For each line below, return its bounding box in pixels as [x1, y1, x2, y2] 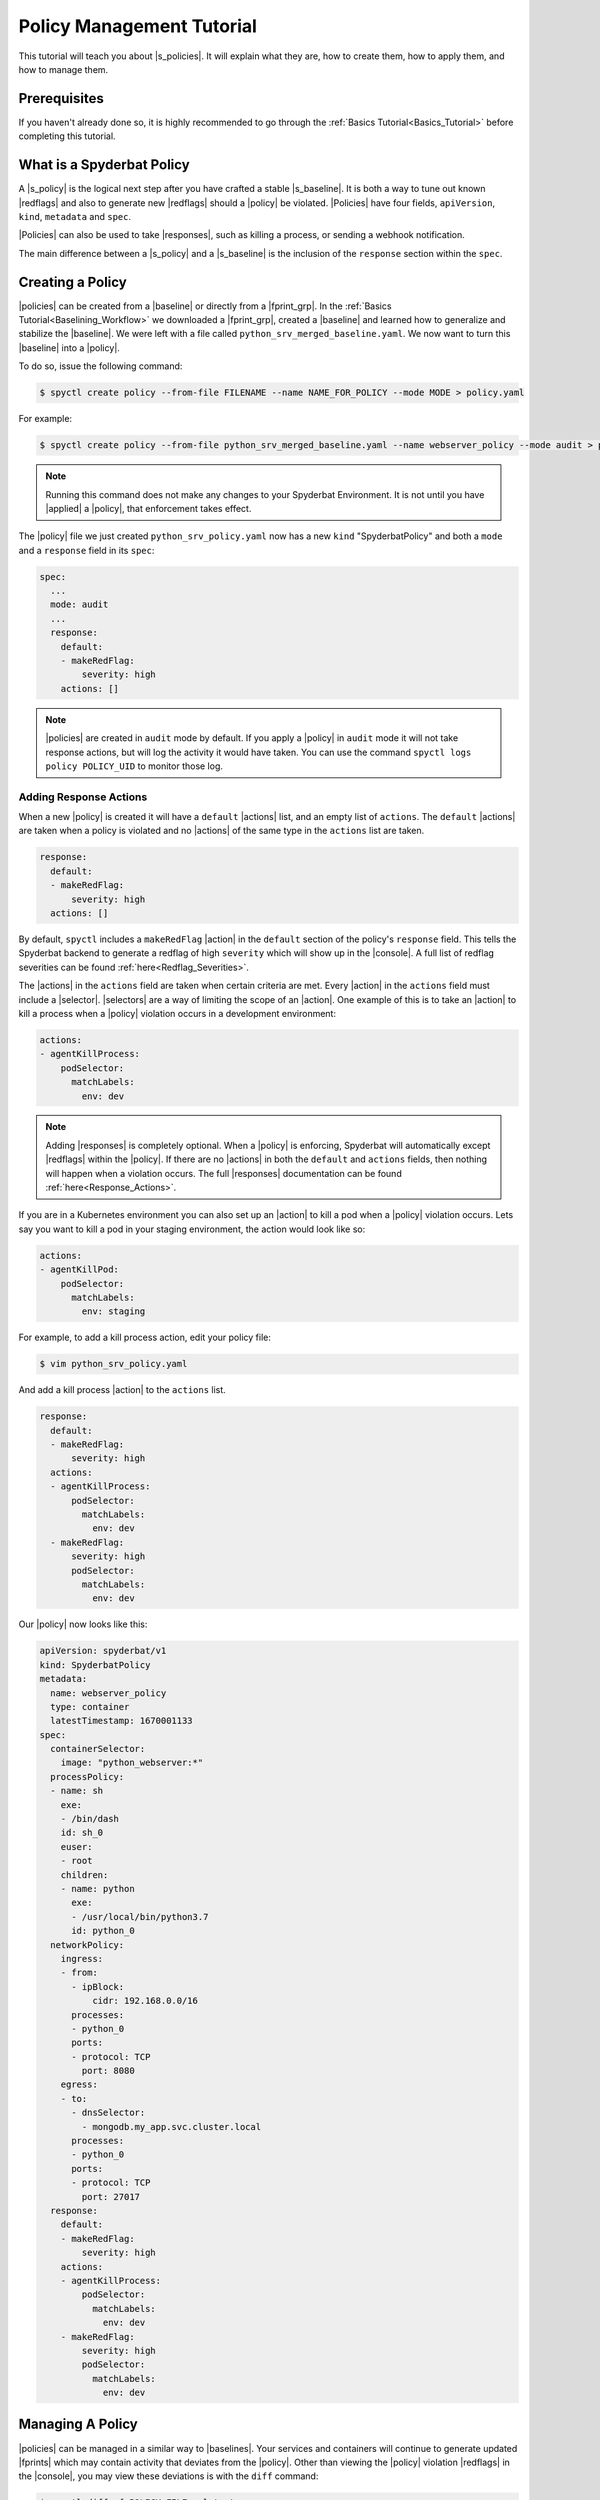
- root [60, 1855, 93, 1867]
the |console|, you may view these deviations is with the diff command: [18, 2470, 319, 2482]
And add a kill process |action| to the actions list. [18, 1384, 227, 1396]
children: [60, 1869, 109, 1880]
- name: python [60, 1883, 135, 1894]
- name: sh [50, 1785, 104, 1797]
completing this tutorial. [18, 130, 116, 142]
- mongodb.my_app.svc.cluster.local [81, 2121, 262, 2132]
